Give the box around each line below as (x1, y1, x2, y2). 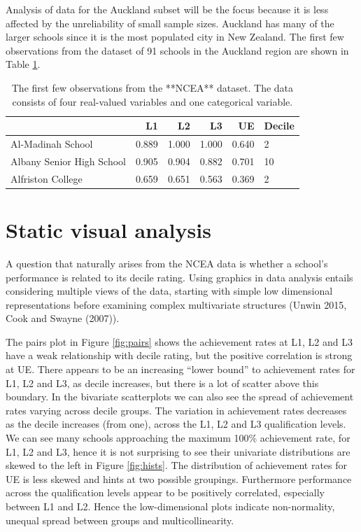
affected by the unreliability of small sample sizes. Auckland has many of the (6, 15, 334, 30)
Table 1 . (6, 57, 41, 71)
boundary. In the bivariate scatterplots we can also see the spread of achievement (6, 389, 354, 404)
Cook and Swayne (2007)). (6, 311, 120, 325)
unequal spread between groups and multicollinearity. (6, 512, 234, 527)
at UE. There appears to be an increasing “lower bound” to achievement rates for (6, 362, 355, 377)
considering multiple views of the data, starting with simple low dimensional (6, 283, 333, 298)
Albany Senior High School (10, 153, 126, 168)
